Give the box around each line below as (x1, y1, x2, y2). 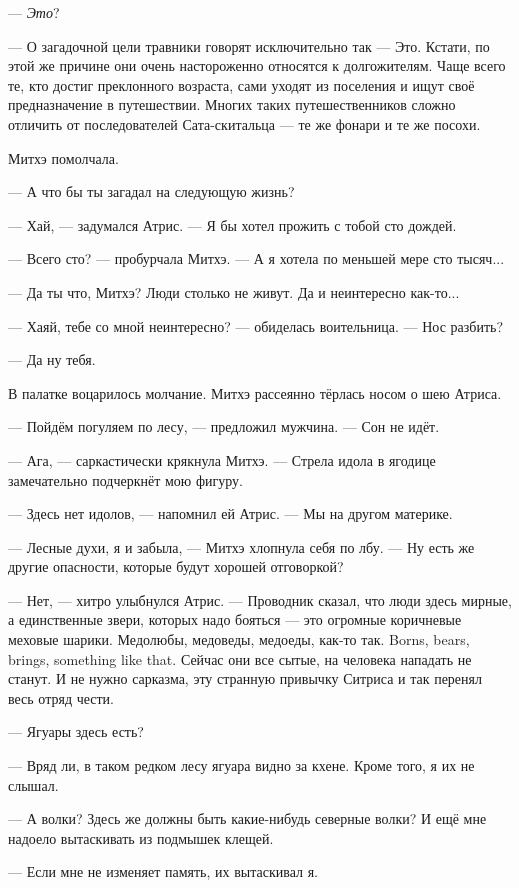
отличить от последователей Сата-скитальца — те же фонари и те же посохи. (8, 113, 481, 134)
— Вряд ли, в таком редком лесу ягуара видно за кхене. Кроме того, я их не (8, 755, 475, 776)
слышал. (8, 774, 59, 795)
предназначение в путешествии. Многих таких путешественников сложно (8, 94, 456, 115)
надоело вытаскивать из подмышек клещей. (8, 827, 274, 848)
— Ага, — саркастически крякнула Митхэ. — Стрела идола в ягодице (8, 449, 436, 470)
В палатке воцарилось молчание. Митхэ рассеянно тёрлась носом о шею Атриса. (8, 382, 502, 403)
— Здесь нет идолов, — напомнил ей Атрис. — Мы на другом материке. (8, 503, 453, 524)
